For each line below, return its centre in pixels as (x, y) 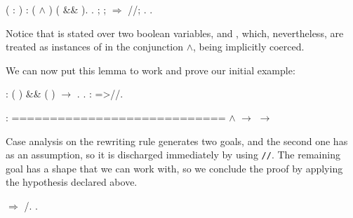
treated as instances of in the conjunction (95, 47)
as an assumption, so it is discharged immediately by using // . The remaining (173, 155)
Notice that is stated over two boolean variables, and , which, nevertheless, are (175, 33)
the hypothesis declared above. (72, 182)
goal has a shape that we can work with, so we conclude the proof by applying (174, 168)
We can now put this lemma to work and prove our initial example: (151, 70)
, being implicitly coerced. (249, 47)
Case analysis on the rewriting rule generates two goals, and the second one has (177, 141)
